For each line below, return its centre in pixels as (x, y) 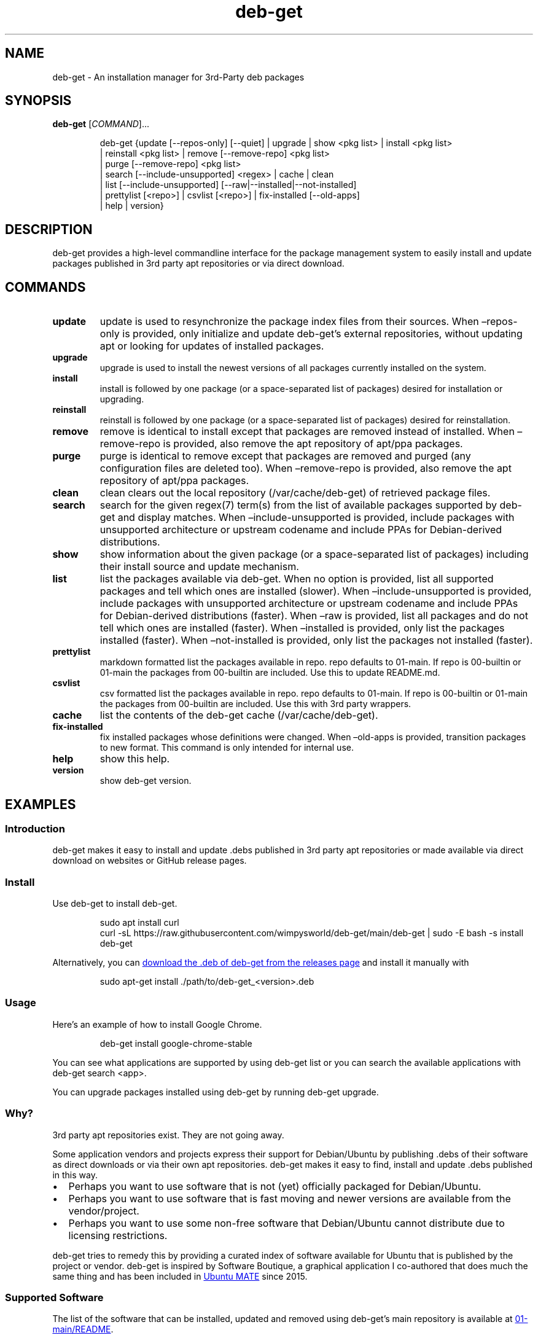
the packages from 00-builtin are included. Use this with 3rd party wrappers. (255, 704)
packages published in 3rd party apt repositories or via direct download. (198, 264)
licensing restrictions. (118, 1235)
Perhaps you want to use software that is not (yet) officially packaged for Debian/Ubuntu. (275, 1186)
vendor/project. (104, 1211)
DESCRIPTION (49, 229)
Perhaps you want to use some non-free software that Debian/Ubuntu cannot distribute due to (287, 1223)
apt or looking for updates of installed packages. (212, 346)
